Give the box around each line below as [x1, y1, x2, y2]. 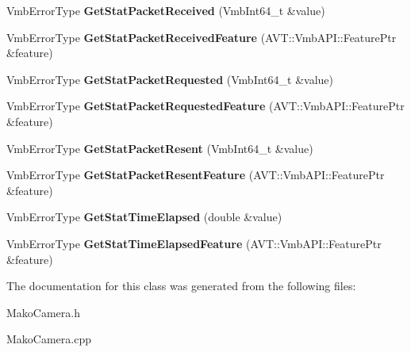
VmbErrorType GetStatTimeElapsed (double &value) [6, 209, 282, 225]
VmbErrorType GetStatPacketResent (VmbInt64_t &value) [6, 140, 313, 156]
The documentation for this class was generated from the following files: [6, 277, 356, 294]
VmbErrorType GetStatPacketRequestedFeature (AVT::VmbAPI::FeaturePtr [6, 98, 405, 114]
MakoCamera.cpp [6, 331, 91, 347]
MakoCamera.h [6, 304, 80, 320]
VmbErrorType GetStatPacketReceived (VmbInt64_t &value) [6, 2, 325, 18]
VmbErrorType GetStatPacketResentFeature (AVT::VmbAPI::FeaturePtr [6, 166, 385, 183]
